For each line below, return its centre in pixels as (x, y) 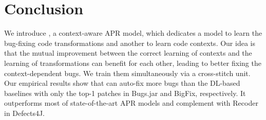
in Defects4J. (25, 113)
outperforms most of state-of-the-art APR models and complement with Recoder (131, 103)
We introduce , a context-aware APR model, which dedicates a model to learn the (133, 33)
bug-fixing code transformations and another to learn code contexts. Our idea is (130, 43)
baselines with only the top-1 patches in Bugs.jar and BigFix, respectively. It (125, 93)
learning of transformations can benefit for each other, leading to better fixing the (133, 63)
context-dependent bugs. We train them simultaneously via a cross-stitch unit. (127, 73)
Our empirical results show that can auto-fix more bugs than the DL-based (122, 83)
